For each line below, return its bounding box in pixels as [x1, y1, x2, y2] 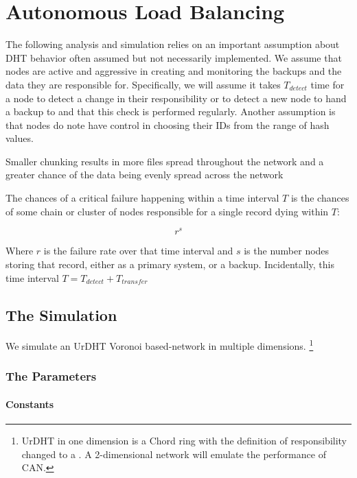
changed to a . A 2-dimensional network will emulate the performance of [21, 446, 326, 461]
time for [310, 77, 345, 91]
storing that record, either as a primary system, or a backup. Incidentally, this [5, 256, 335, 271]
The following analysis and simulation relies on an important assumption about [5, 37, 340, 51]
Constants [5, 397, 54, 411]
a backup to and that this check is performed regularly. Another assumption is [5, 104, 336, 119]
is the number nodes [244, 243, 330, 258]
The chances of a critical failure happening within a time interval [5, 191, 279, 205]
